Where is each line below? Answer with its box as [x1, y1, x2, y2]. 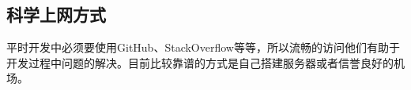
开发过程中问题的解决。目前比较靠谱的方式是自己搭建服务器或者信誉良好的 [6, 54, 394, 70]
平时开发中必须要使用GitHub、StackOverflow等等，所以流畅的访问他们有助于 [6, 39, 400, 56]
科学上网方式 [6, 2, 106, 27]
